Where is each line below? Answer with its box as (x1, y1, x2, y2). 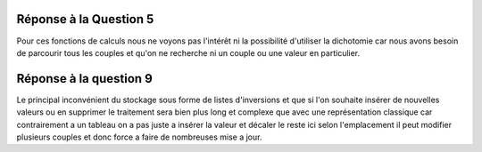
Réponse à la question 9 (16, 71, 154, 86)
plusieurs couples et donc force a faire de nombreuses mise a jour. (16, 132, 262, 142)
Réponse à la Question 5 (16, 12, 154, 27)
